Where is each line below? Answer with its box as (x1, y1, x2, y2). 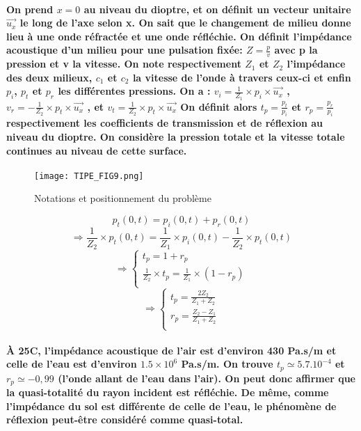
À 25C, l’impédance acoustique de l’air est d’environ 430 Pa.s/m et (6, 343, 337, 357)
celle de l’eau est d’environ (6, 356, 137, 371)
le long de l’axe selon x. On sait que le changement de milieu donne (19, 15, 351, 30)
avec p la (274, 42, 318, 57)
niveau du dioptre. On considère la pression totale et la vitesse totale (6, 130, 345, 143)
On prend (6, 1, 54, 16)
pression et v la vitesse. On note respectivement (6, 56, 241, 71)
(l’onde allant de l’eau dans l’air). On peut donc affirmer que (58, 370, 355, 385)
